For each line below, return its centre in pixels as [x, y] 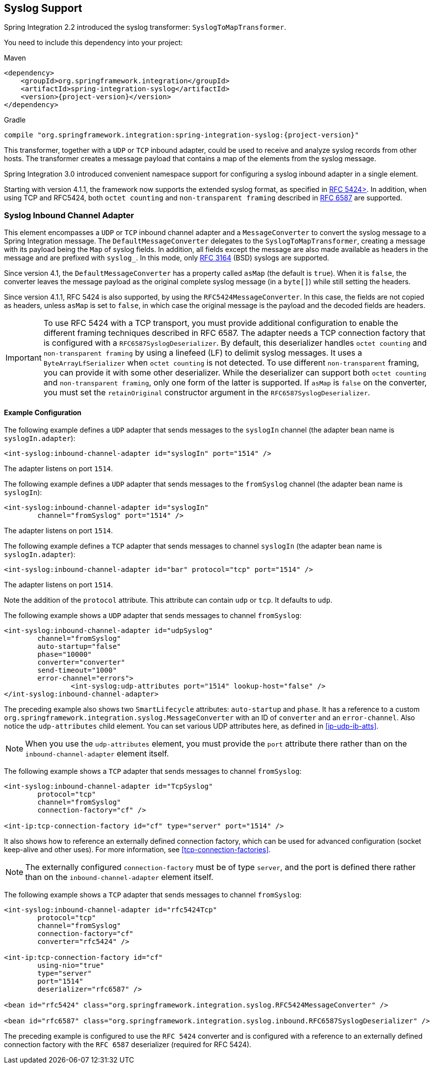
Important [24, 358]
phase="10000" [65, 655]
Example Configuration [43, 412]
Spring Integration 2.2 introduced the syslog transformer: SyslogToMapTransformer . [145, 27]
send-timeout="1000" [77, 670]
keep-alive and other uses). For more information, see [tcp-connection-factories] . [137, 850]
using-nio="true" [71, 966]
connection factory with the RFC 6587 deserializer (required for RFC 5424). [128, 1045]
